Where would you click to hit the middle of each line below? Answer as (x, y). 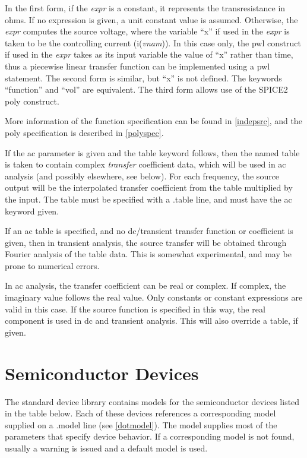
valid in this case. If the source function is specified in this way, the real (135, 309)
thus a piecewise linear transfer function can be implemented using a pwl (137, 66)
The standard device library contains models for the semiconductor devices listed (152, 401)
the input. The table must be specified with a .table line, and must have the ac (148, 199)
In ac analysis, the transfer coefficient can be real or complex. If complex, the (145, 285)
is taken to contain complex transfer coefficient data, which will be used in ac (145, 164)
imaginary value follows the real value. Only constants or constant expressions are (154, 297)
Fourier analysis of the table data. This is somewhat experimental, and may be (148, 254)
